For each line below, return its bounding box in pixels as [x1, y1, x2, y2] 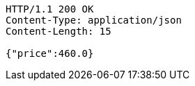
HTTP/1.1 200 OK [6, 3, 94, 15]
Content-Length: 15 [6, 26, 111, 37]
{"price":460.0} [6, 48, 94, 59]
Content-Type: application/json [6, 15, 182, 26]
